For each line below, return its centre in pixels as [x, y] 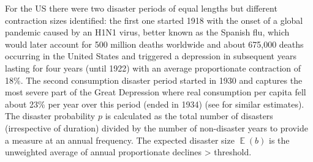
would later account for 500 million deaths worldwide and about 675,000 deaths [154, 44]
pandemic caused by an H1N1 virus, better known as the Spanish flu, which [147, 32]
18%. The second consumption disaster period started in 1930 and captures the [154, 80]
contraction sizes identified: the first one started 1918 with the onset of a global [154, 20]
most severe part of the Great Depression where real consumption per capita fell [156, 92]
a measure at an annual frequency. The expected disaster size [120, 140]
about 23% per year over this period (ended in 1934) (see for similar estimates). [155, 104]
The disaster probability [50, 116]
